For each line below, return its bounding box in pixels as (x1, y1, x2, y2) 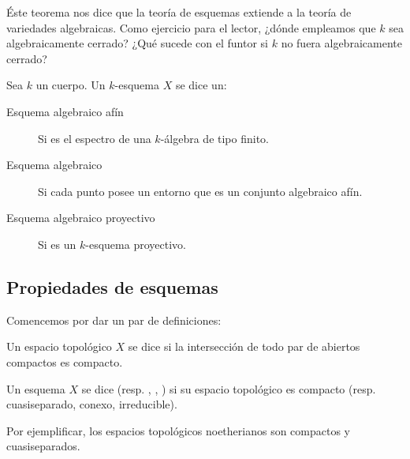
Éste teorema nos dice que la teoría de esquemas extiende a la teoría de (6, 4, 352, 20)
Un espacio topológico (6, 338, 112, 355)
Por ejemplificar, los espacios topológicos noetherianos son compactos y (6, 422, 350, 438)
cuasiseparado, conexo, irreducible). (6, 396, 177, 412)
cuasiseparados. (6, 438, 80, 454)
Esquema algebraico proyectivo (6, 209, 155, 226)
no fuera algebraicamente (281, 35, 402, 51)
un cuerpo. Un (35, 77, 106, 93)
